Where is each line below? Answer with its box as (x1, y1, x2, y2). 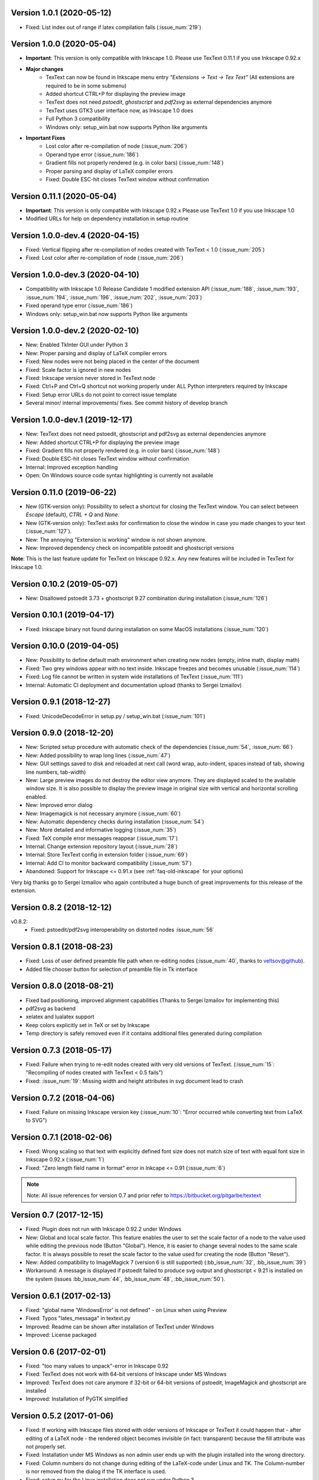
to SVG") (25, 1117, 47, 1124)
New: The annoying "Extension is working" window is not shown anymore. (25, 536, 207, 543)
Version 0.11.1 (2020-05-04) (11, 191, 117, 201)
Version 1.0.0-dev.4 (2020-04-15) (11, 231, 140, 240)
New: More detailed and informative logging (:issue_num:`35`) (25, 826, 177, 834)
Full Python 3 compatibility (45, 115, 110, 123)
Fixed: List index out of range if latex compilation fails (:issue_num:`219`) (25, 24, 201, 31)
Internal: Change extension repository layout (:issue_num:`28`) (25, 843, 178, 850)
